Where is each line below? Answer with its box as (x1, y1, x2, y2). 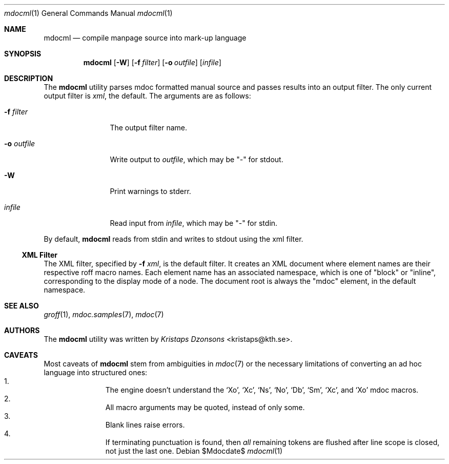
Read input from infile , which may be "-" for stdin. (110, 219, 278, 227)
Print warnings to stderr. (110, 187, 191, 196)
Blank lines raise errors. (105, 420, 185, 429)
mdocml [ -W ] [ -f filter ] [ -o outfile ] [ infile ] (83, 58, 221, 67)
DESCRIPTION (4, 74, 53, 83)
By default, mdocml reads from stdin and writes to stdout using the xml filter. (44, 235, 303, 243)
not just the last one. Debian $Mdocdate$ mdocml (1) (105, 447, 283, 455)
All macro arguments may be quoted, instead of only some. (105, 403, 305, 412)
